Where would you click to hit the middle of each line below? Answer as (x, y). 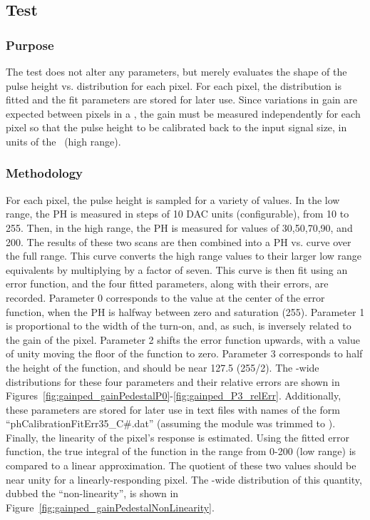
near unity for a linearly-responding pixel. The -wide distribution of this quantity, (184, 479)
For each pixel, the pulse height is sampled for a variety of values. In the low (173, 199)
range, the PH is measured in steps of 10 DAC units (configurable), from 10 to (178, 214)
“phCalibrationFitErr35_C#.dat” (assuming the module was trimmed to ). (171, 423)
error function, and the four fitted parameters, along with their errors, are (167, 284)
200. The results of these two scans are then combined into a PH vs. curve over (179, 241)
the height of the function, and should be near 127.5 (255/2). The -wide (163, 367)
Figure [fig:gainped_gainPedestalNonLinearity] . (110, 507)
